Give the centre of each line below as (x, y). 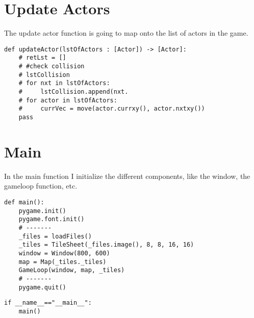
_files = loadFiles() (55, 236)
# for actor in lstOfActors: (68, 100)
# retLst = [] (42, 58)
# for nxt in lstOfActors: (64, 83)
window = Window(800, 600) (64, 253)
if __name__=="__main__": (48, 303)
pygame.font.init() (52, 219)
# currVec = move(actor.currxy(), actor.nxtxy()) (112, 109)
